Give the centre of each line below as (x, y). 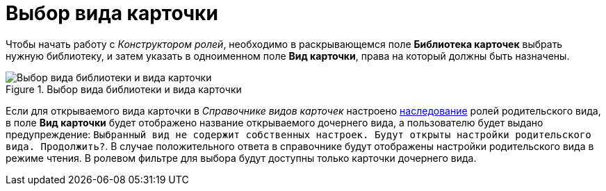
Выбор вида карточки (112, 13)
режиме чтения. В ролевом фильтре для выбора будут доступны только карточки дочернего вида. (241, 158)
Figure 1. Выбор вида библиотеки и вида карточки (124, 89)
